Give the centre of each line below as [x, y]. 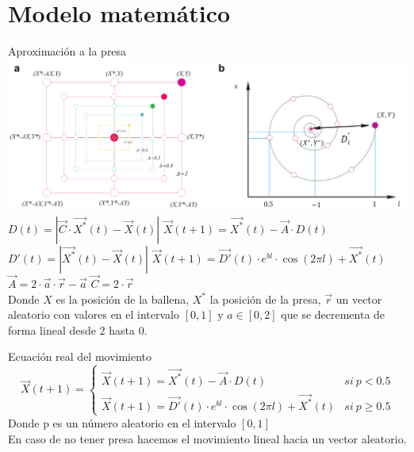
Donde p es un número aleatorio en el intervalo [122, 422]
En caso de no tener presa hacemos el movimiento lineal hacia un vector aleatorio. [207, 438]
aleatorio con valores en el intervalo [94, 314]
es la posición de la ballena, [123, 299]
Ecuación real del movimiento [80, 356]
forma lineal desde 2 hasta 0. [78, 329]
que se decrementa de [333, 314]
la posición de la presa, [265, 299]
